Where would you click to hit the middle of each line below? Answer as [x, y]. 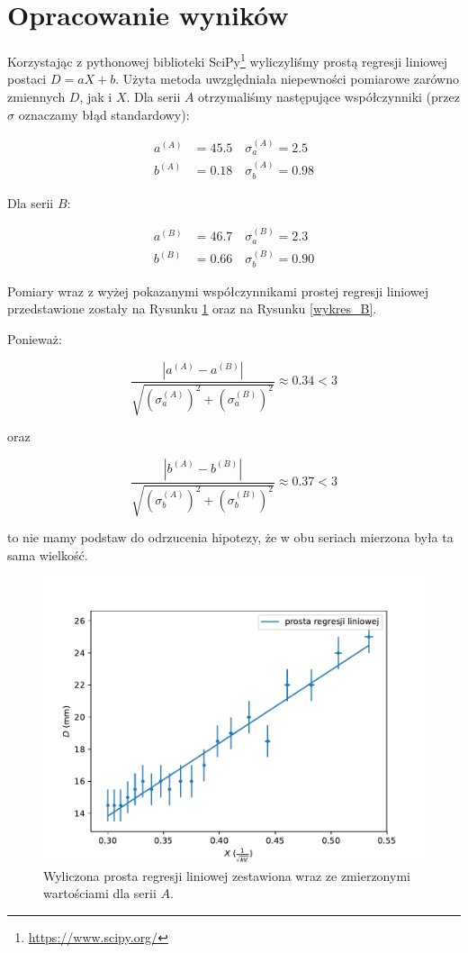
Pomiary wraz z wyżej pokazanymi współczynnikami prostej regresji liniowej [218, 290]
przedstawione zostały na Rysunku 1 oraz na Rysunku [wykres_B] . [192, 309]
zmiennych [36, 96]
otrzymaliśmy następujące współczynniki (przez [329, 96]
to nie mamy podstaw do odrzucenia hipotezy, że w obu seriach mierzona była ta [230, 537]
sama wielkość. [48, 554]
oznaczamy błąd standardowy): [104, 114]
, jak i [96, 96]
